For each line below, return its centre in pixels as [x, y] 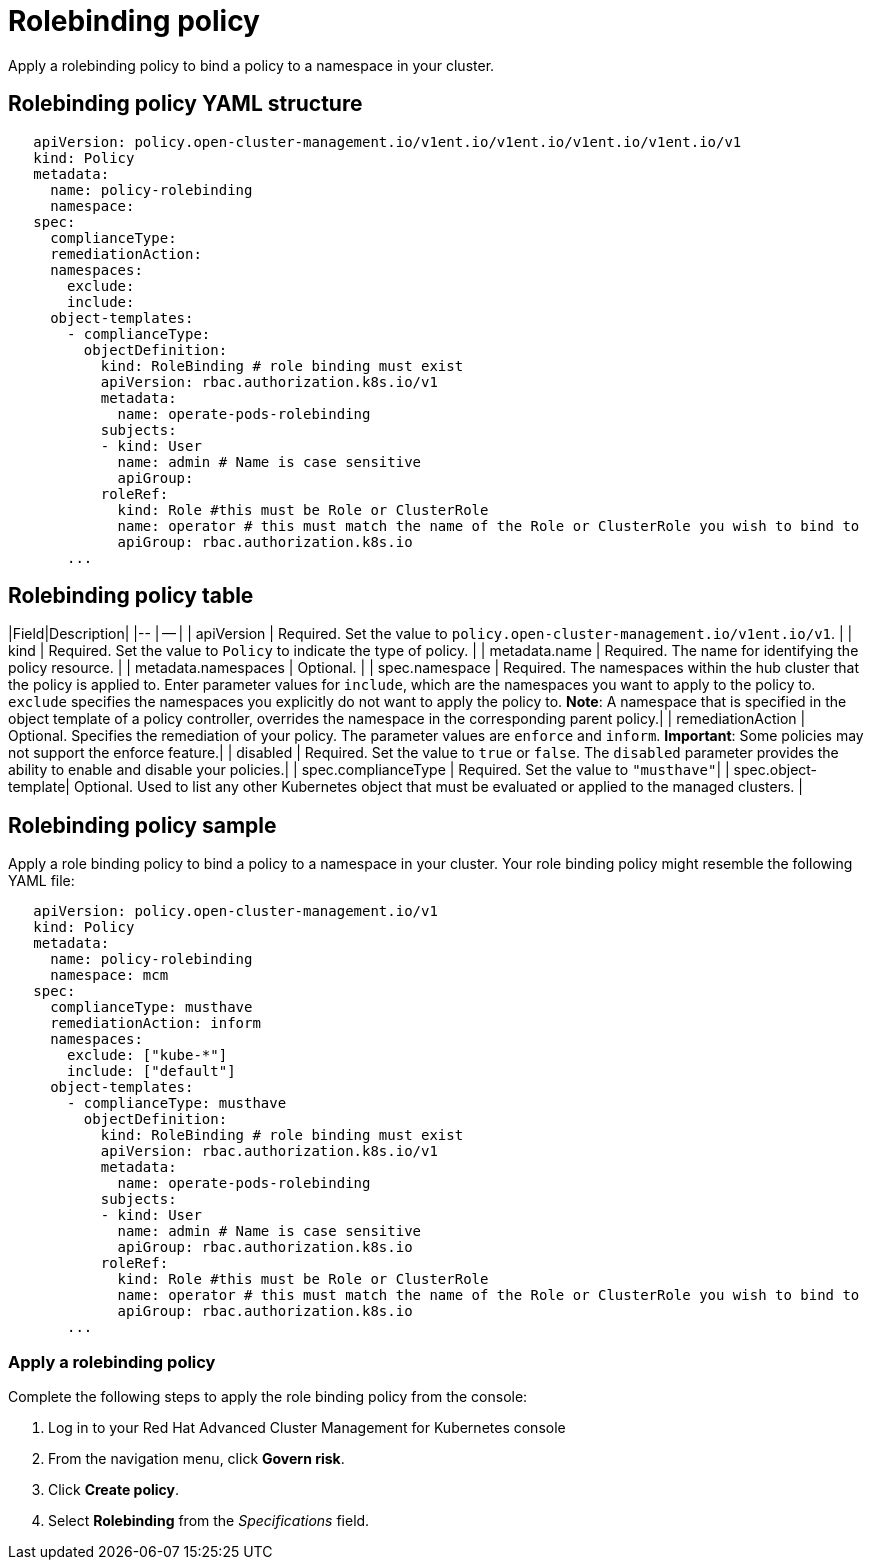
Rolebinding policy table [131, 596]
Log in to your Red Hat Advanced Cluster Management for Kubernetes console [307, 1428]
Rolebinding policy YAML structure [185, 104]
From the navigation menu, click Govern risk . [196, 1459]
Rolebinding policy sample [142, 825]
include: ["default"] [151, 1071]
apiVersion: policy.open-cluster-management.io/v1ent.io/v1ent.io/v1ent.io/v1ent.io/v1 [387, 141]
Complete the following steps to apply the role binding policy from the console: [268, 1397]
